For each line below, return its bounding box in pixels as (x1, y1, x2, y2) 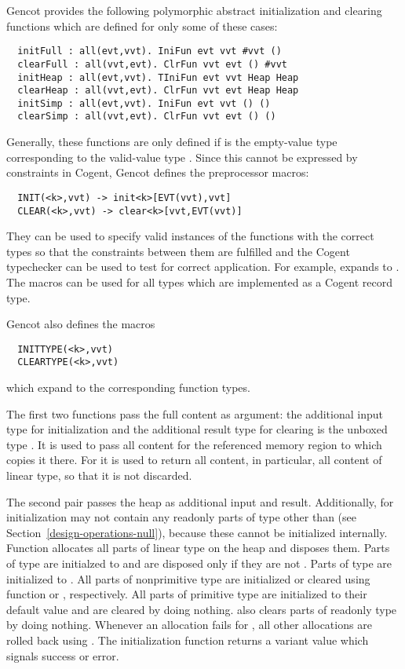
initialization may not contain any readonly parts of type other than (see (6, 509, 356, 525)
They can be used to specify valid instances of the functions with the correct (6, 228, 374, 244)
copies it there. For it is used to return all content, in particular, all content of (6, 451, 382, 468)
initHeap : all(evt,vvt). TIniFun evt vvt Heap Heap (17, 71, 299, 83)
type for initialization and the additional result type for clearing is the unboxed (6, 421, 388, 437)
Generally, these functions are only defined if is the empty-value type (6, 133, 337, 150)
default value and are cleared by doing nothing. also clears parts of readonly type (6, 601, 397, 617)
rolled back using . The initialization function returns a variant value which (6, 632, 369, 648)
